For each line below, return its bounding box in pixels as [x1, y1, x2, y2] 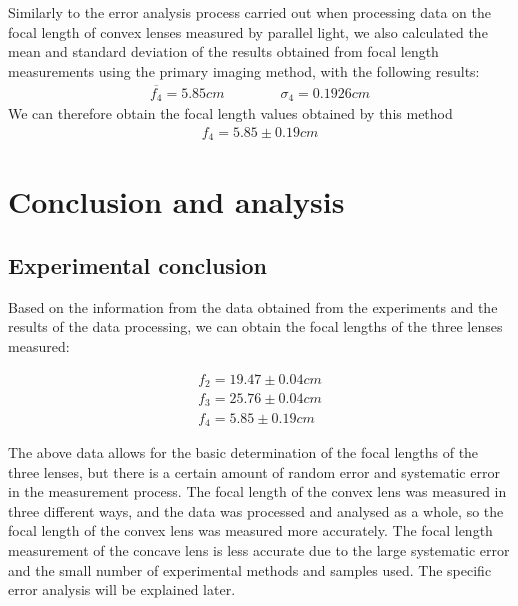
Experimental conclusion [8, 249, 268, 280]
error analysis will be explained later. [8, 579, 236, 600]
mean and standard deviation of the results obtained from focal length [8, 41, 439, 62]
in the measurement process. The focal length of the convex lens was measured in [8, 481, 507, 502]
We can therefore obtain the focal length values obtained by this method [8, 103, 453, 124]
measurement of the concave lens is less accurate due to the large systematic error [8, 539, 510, 560]
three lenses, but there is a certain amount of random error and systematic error [8, 461, 500, 482]
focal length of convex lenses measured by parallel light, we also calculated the [8, 21, 488, 42]
